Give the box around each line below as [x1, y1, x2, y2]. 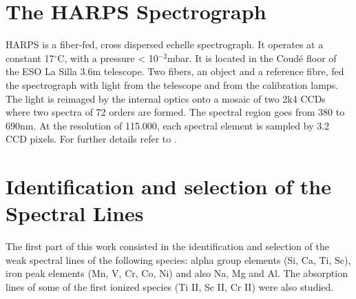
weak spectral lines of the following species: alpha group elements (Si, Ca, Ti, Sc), [6, 252, 351, 267]
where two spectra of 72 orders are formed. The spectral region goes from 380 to [6, 105, 345, 119]
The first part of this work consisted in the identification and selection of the [6, 239, 329, 254]
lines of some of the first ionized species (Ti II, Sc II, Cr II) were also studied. [6, 279, 334, 293]
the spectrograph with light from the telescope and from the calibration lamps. [6, 77, 339, 92]
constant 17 [6, 50, 54, 65]
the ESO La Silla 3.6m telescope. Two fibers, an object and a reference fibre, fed [6, 64, 344, 79]
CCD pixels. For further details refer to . [6, 132, 177, 146]
